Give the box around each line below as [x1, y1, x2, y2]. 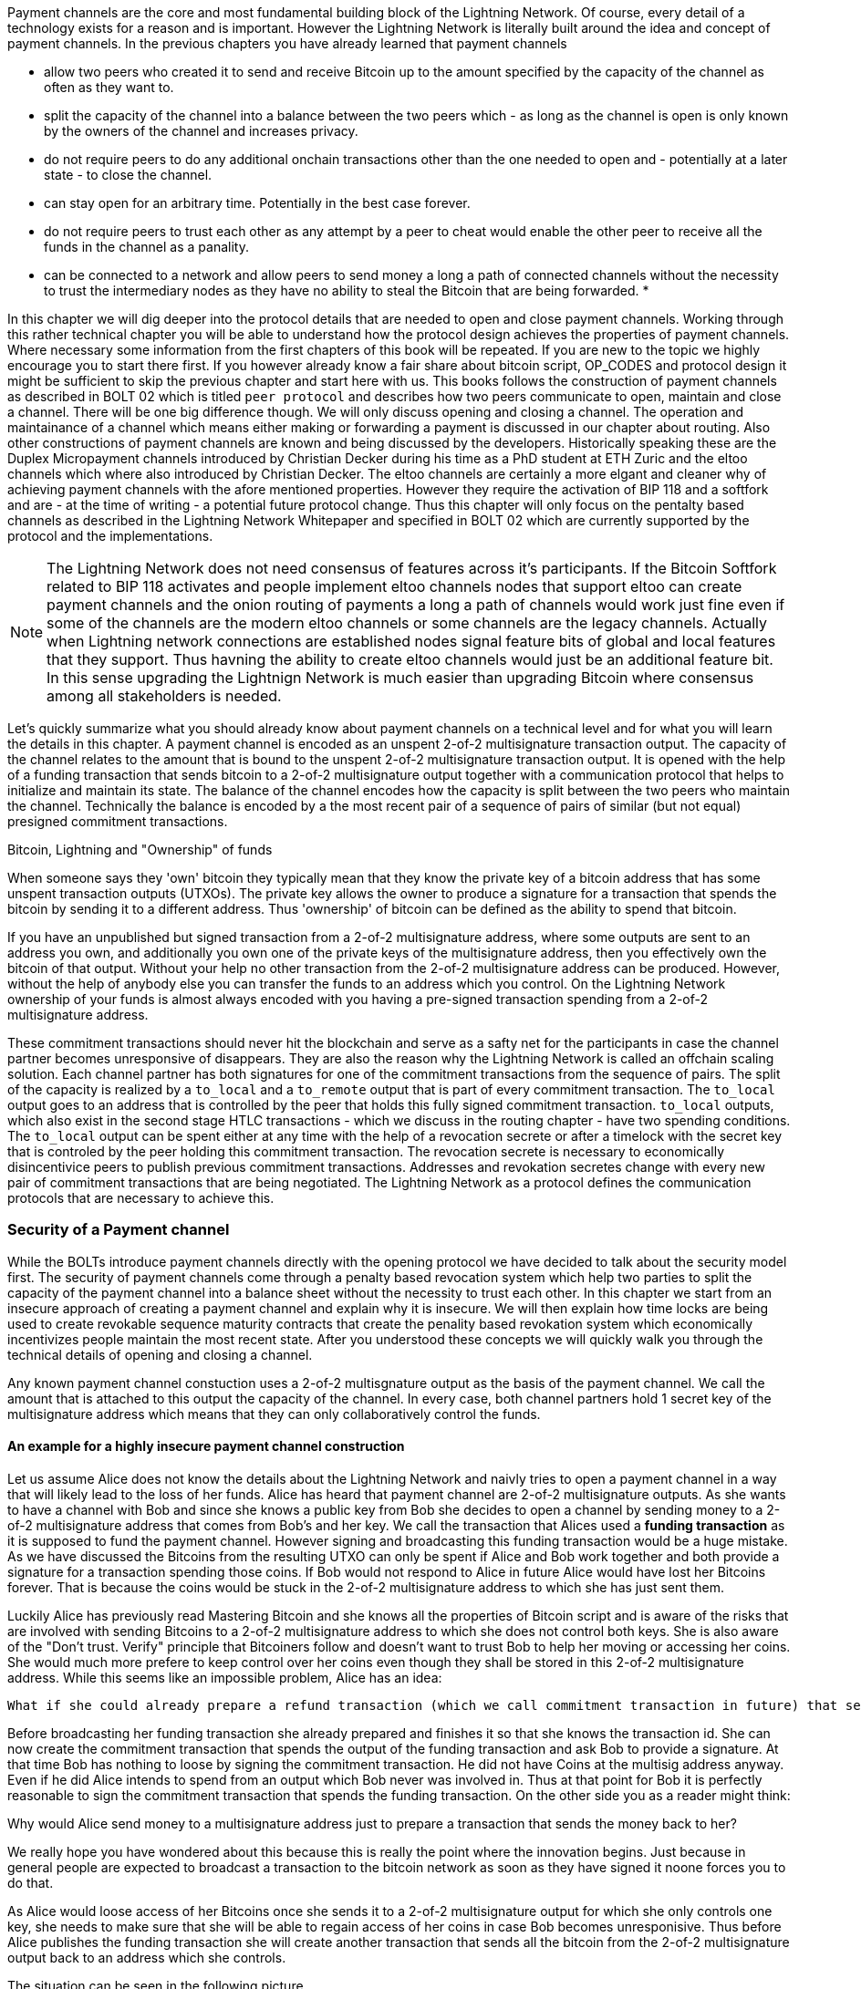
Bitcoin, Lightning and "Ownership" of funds [7, 842, 273, 857]
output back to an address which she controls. [7, 1949, 286, 1965]
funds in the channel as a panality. [44, 239, 249, 254]
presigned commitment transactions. [7, 813, 228, 829]
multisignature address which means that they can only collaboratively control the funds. [7, 1405, 541, 1422]
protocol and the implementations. [7, 528, 213, 544]
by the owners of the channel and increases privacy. [44, 123, 358, 139]
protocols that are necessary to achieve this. [7, 1190, 275, 1206]
